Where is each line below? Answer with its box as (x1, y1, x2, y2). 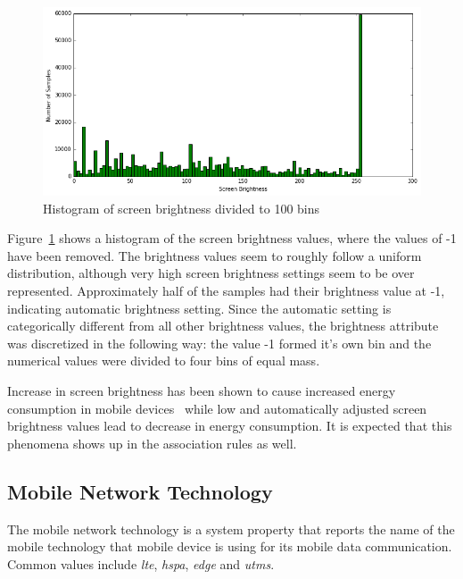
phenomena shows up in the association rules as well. (7, 433, 297, 452)
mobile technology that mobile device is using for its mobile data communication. (7, 537, 452, 556)
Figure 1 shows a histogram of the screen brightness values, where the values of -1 (7, 229, 457, 248)
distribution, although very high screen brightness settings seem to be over (7, 264, 415, 282)
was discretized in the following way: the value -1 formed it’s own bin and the (7, 333, 432, 352)
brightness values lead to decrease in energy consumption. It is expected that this (7, 416, 452, 435)
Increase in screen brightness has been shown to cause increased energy (7, 382, 396, 400)
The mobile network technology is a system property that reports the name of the (7, 519, 455, 538)
